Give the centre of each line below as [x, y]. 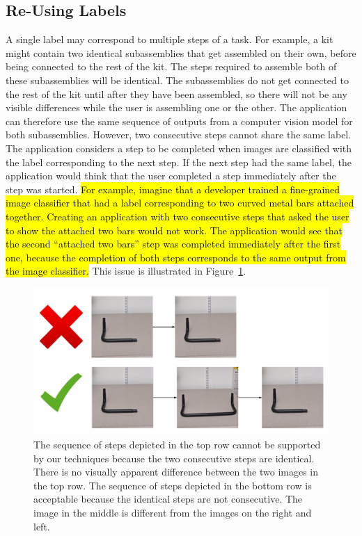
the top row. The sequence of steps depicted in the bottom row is [173, 485]
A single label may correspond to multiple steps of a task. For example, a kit [170, 39]
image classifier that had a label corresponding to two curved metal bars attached [180, 203]
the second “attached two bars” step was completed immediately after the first [173, 244]
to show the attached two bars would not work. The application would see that [174, 230]
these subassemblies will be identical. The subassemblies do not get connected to [177, 80]
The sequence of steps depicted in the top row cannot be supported [177, 445]
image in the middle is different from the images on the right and [173, 513]
